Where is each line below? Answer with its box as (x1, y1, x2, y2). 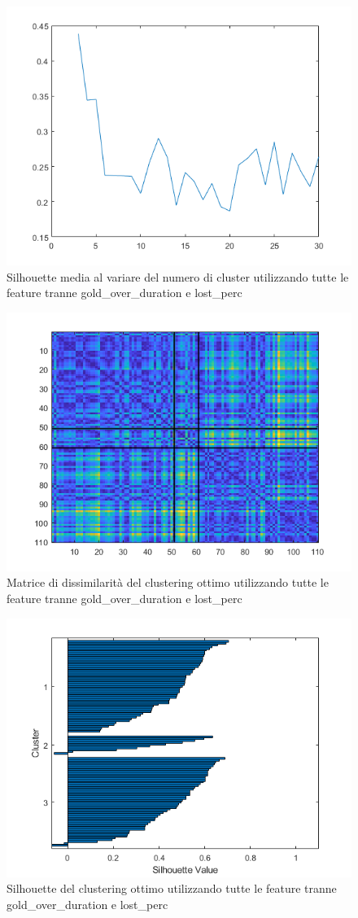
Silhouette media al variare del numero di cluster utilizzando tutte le (7, 268, 349, 285)
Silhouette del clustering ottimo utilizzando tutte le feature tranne (7, 880, 337, 897)
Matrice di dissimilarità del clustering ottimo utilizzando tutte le (7, 574, 329, 591)
